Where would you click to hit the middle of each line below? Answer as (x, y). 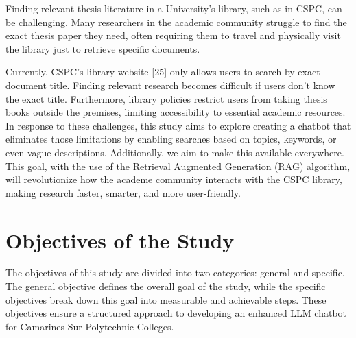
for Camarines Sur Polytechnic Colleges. (90, 326)
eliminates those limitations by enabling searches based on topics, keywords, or (171, 139)
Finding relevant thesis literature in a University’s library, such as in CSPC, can (174, 8)
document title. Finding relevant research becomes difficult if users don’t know (170, 85)
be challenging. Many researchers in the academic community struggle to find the (176, 22)
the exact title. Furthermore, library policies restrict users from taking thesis (166, 98)
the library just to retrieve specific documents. (103, 48)
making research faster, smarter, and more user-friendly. (123, 192)
